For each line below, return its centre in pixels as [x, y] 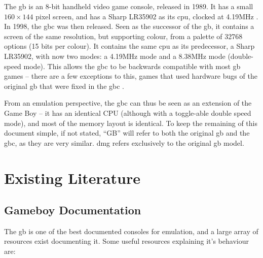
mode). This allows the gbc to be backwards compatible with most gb [132, 66]
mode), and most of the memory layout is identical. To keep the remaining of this [131, 123]
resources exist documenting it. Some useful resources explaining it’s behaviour [126, 241]
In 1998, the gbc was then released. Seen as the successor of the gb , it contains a [129, 26]
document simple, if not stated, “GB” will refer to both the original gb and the [127, 133]
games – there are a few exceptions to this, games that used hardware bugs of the [131, 76]
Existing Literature [72, 178]
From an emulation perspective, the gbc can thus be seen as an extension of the [128, 103]
